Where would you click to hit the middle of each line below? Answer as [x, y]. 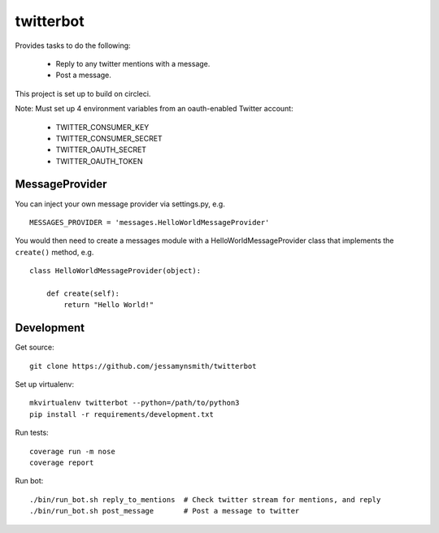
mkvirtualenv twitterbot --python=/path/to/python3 [135, 403]
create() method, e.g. [54, 252]
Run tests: [32, 433]
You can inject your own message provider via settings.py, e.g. [120, 204]
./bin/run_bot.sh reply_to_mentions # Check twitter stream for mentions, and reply [205, 499]
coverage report [62, 462]
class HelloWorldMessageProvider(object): [115, 271]
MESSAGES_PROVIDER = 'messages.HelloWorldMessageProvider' [150, 222]
